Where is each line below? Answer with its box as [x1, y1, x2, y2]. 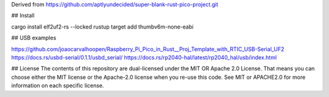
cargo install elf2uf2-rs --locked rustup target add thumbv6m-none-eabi [11, 23, 194, 30]
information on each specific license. [11, 82, 104, 89]
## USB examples [11, 34, 57, 42]
